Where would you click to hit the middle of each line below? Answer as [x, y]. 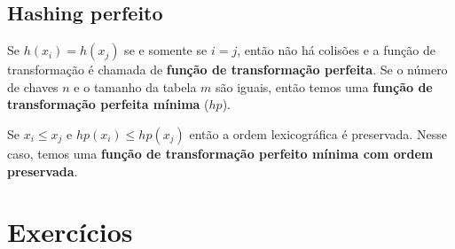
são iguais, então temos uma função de [324, 86]
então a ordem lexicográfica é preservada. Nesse [318, 133]
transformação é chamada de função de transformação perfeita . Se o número [227, 70]
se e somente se [166, 50]
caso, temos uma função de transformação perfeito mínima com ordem [220, 153]
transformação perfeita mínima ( [108, 104]
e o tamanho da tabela [135, 86]
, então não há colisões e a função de [336, 50]
